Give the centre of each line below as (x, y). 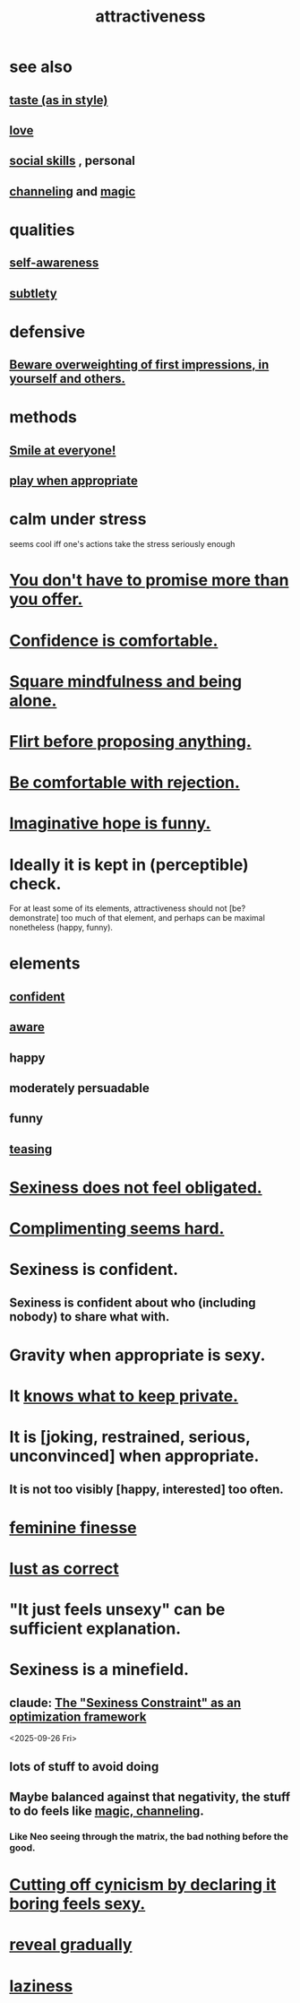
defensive (47, 331)
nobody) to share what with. (90, 1317)
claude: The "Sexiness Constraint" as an (125, 1702)
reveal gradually (71, 1945)
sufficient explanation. (95, 1629)
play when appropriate (74, 481)
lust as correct (64, 1569)
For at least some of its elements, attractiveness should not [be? (128, 908)
